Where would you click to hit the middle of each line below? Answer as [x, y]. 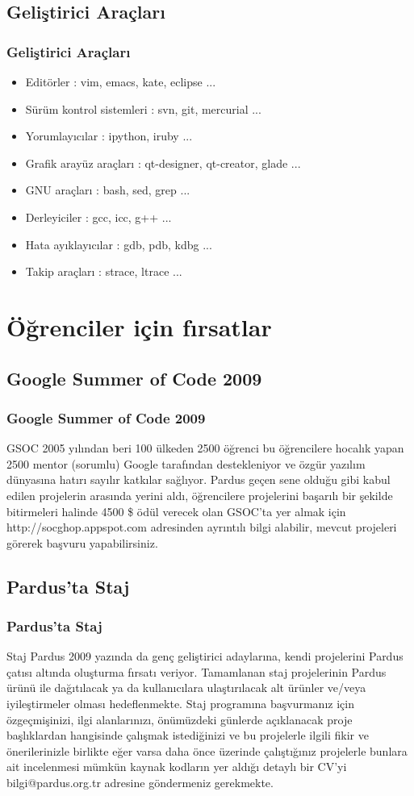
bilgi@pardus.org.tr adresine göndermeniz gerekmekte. [140, 783]
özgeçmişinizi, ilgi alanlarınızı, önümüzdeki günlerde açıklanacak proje [180, 719]
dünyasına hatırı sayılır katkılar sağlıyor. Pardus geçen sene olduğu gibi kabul [199, 479]
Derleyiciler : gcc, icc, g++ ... [98, 217]
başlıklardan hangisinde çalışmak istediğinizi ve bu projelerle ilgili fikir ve [188, 735]
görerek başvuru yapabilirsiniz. [82, 542]
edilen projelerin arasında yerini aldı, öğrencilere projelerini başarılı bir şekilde [200, 495]
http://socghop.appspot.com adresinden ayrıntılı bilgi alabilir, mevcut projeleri [202, 527]
